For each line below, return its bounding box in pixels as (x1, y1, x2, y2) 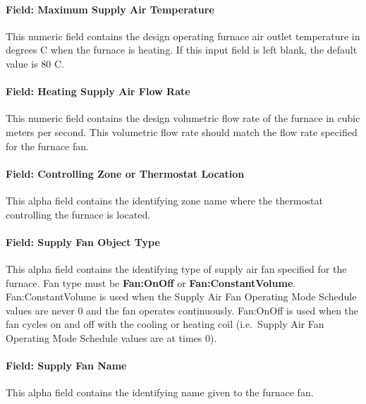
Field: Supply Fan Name (6, 358, 127, 373)
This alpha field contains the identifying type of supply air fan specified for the (6, 261, 347, 276)
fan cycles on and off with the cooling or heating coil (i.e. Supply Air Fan (6, 317, 324, 331)
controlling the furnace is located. (6, 207, 151, 221)
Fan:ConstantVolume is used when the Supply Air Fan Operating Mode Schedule (6, 289, 357, 304)
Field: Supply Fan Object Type (6, 234, 160, 249)
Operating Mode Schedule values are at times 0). (6, 330, 217, 345)
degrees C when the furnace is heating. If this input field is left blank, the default (6, 42, 358, 57)
